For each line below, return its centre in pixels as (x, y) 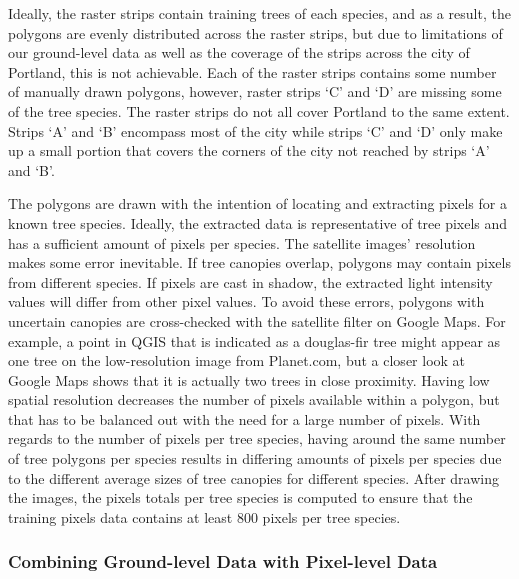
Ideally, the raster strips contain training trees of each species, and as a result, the (259, 13)
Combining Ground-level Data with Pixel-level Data (223, 561)
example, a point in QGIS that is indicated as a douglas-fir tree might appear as (254, 340)
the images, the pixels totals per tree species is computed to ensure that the (240, 497)
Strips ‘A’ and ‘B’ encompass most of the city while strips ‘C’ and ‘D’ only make (255, 130)
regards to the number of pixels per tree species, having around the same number (257, 438)
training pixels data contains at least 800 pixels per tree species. (204, 516)
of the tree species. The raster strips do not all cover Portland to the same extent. (259, 110)
